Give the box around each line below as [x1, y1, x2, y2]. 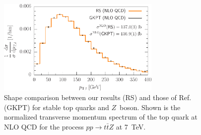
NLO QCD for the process [4, 121, 84, 132]
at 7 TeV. [116, 121, 146, 132]
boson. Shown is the [119, 102, 181, 112]
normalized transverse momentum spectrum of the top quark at [4, 112, 198, 122]
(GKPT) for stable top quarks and [4, 102, 109, 112]
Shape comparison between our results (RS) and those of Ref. [4, 92, 192, 103]
